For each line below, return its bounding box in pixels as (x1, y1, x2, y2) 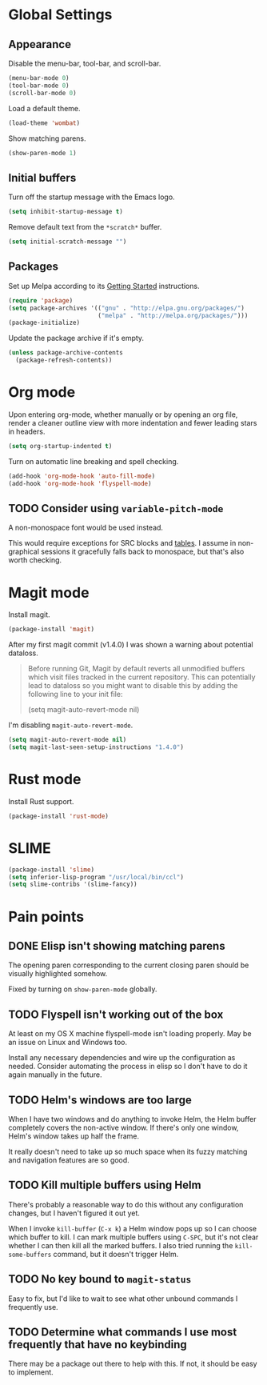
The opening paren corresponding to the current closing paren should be (8, 960, 249, 970)
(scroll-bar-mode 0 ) (8, 89, 78, 97)
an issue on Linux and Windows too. (8, 1038, 128, 1047)
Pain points (8, 907, 85, 926)
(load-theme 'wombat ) (8, 118, 81, 127)
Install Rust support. (8, 796, 74, 806)
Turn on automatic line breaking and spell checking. (8, 456, 179, 466)
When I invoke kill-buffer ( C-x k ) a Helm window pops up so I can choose (8, 1223, 257, 1233)
